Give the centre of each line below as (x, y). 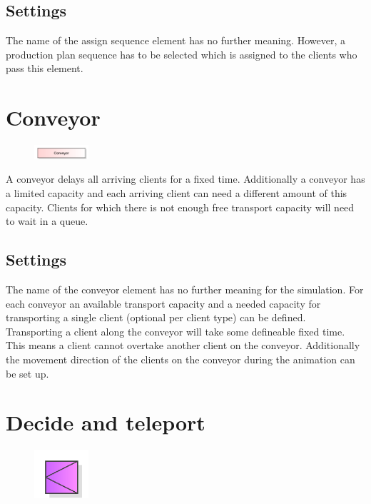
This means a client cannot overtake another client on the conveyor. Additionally (183, 345)
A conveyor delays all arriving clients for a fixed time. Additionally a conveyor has (185, 179)
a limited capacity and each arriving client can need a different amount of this (177, 193)
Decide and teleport (106, 422)
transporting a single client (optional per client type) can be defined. (156, 317)
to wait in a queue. (47, 221)
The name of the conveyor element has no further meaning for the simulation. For (185, 289)
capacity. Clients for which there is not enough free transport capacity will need (180, 207)
